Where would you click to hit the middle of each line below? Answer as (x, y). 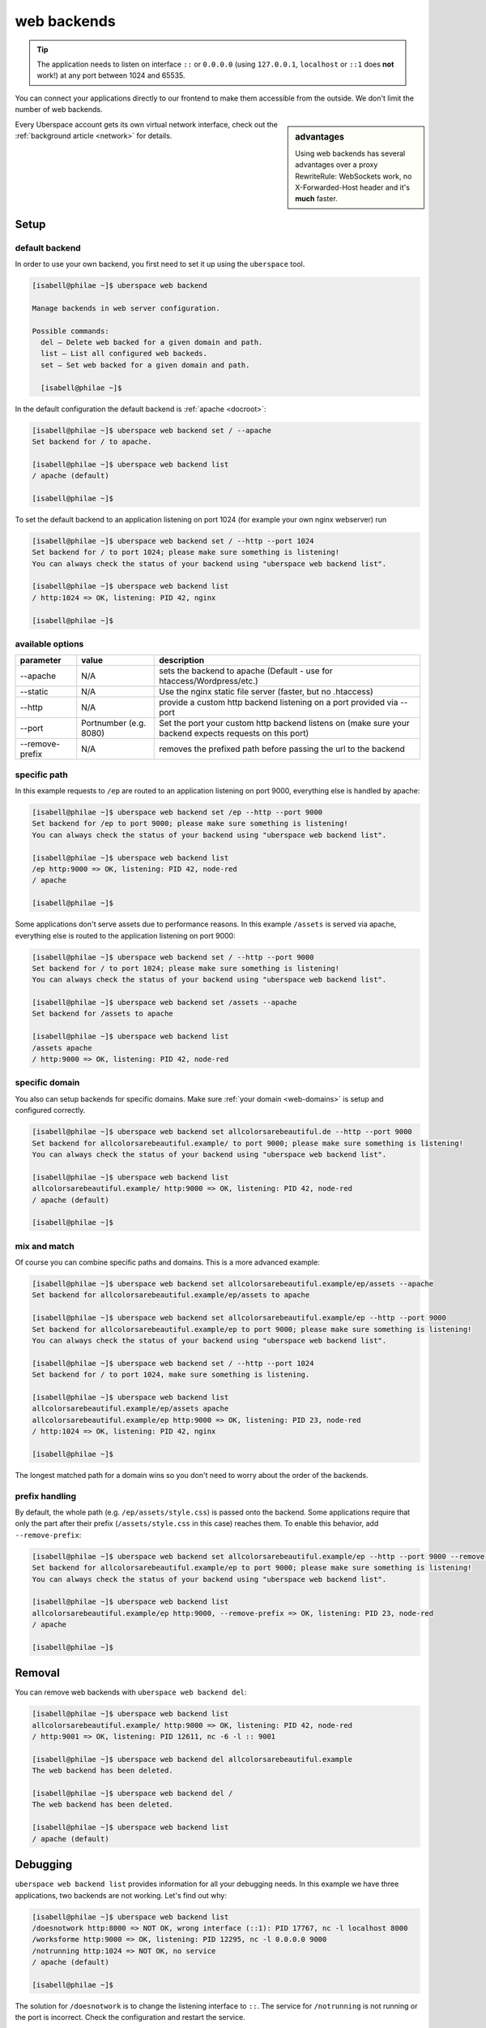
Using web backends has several (350, 153)
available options (49, 643)
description (182, 660)
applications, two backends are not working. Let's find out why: (121, 1895)
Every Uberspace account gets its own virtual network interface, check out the (147, 124)
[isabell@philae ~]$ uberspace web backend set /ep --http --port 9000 (177, 812)
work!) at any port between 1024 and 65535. (111, 75)
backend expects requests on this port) (234, 733)
